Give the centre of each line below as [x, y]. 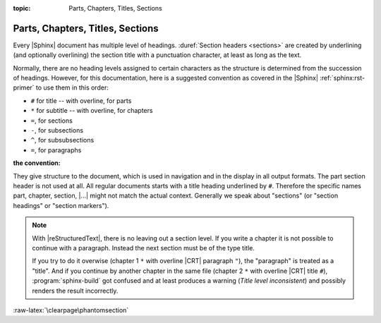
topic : [22, 8]
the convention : [37, 163]
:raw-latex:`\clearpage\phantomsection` [71, 310]
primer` [24, 87]
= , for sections [52, 121]
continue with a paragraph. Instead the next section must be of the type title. [144, 248]
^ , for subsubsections [62, 140]
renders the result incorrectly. [75, 291]
